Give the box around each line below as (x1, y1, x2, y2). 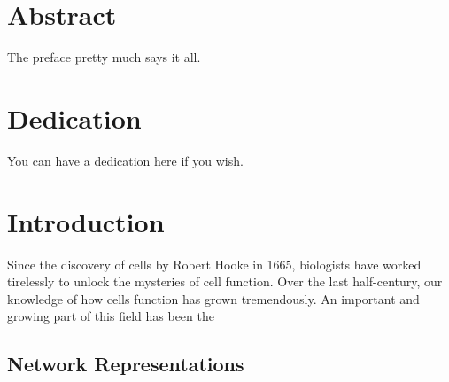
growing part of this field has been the (7, 307, 214, 325)
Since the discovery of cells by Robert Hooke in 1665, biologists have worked (7, 254, 422, 273)
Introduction (7, 203, 165, 239)
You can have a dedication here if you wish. (7, 151, 244, 169)
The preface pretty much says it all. (7, 48, 201, 66)
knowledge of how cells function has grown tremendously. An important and (7, 289, 420, 308)
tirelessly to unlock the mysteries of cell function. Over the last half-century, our (7, 272, 443, 291)
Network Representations (7, 350, 244, 378)
